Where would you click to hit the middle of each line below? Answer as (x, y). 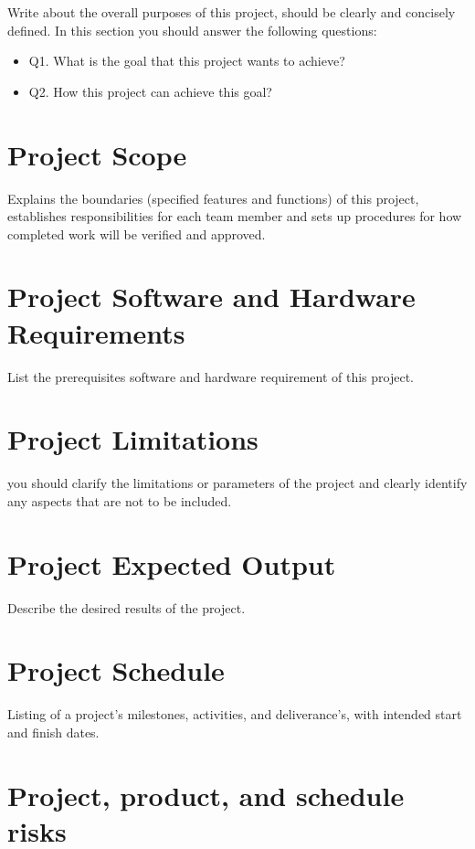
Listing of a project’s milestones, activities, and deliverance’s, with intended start (235, 714)
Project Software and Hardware (211, 297)
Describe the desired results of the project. (127, 607)
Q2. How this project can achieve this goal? (150, 91)
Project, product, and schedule (206, 795)
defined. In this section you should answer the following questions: (192, 30)
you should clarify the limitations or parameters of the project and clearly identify (237, 483)
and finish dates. (53, 732)
